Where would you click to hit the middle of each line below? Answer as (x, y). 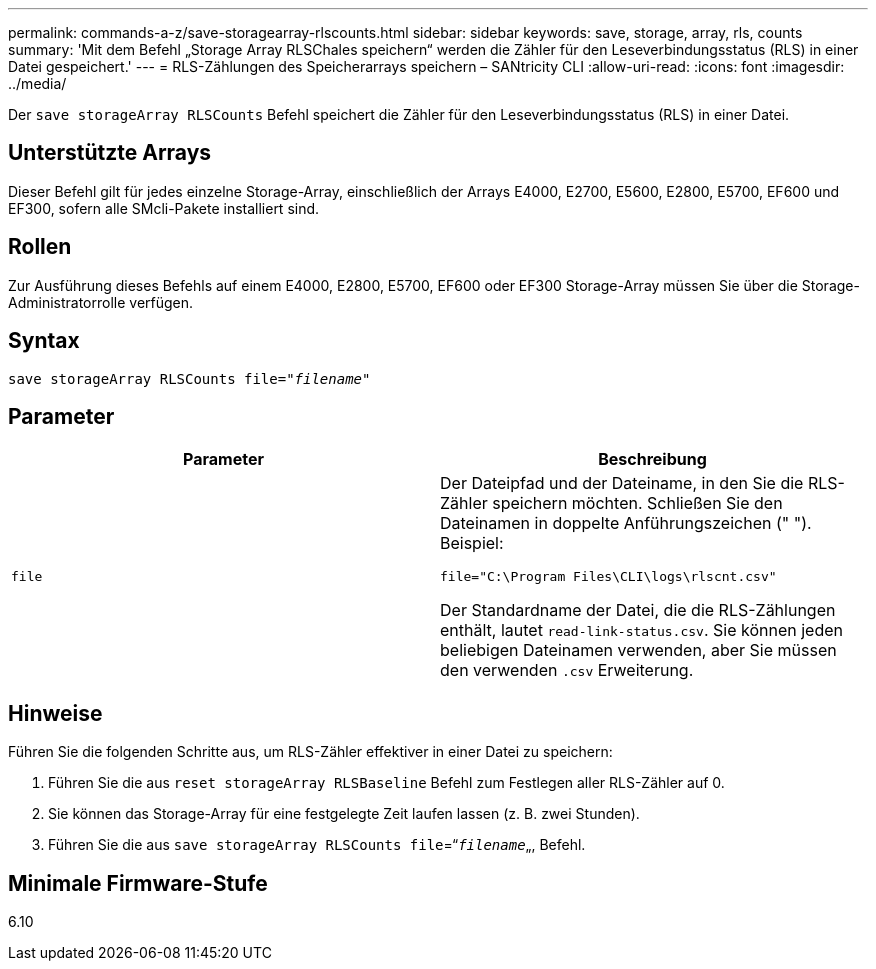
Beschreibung (652, 459)
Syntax (44, 341)
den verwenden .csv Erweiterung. (567, 670)
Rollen (40, 247)
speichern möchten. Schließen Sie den (637, 503)
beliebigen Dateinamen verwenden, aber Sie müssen (638, 650)
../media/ (37, 83)
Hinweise (55, 713)
